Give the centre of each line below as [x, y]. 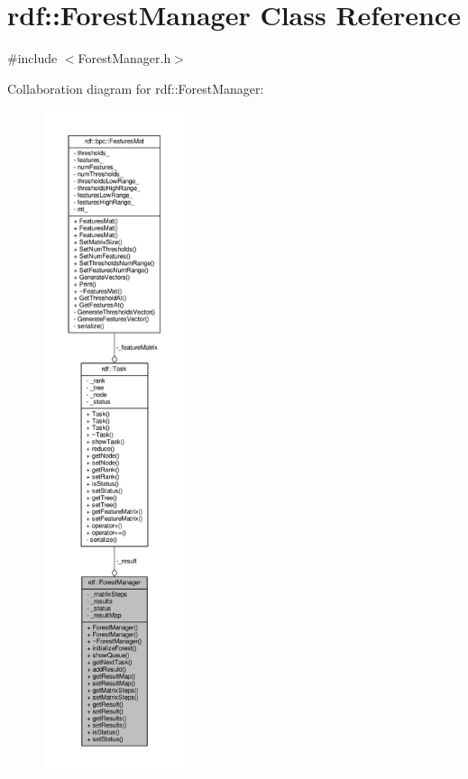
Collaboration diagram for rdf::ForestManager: [136, 88]
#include [32, 58]
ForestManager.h [124, 58]
